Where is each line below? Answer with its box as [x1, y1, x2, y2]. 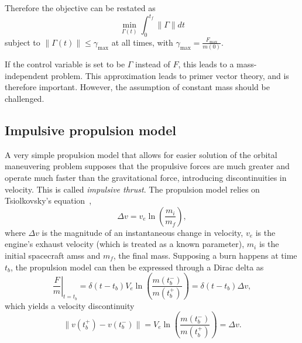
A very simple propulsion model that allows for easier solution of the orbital [5, 148, 277, 160]
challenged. [5, 92, 44, 104]
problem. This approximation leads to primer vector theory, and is [51, 69, 289, 81]
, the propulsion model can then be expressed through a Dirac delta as [11, 260, 264, 273]
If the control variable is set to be [5, 58, 125, 70]
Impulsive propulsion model [5, 121, 177, 139]
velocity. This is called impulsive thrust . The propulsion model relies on [5, 183, 260, 195]
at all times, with [111, 36, 173, 48]
